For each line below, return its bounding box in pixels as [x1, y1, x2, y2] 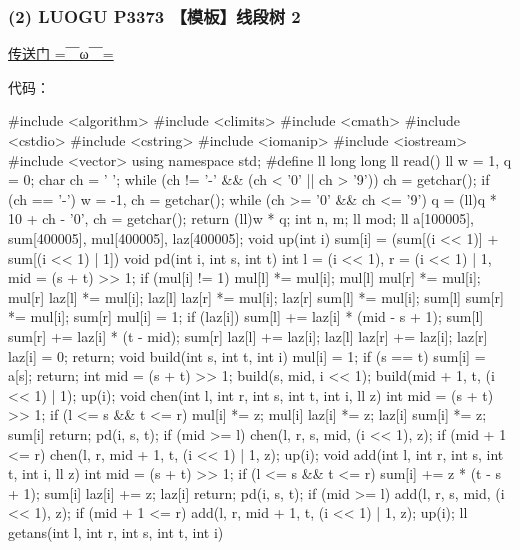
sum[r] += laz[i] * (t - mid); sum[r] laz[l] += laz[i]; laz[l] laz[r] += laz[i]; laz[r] [8, 325, 488, 346]
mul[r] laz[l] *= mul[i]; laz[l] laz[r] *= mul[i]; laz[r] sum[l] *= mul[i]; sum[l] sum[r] [8, 286, 504, 307]
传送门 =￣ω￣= [8, 43, 114, 64]
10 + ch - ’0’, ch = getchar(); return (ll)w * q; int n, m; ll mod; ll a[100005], [8, 208, 475, 229]
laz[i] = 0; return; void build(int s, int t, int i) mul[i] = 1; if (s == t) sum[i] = [8, 345, 486, 366]
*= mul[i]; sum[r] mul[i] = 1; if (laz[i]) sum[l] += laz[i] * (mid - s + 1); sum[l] [8, 306, 484, 327]
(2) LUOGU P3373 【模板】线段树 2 [8, 3, 301, 28]
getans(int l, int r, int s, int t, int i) [8, 521, 224, 542]
